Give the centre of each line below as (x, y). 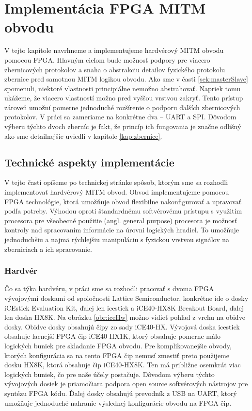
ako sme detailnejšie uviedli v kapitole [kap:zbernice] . (83, 136)
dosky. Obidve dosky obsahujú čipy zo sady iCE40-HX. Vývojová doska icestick (122, 326)
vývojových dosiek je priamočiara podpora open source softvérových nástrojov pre (126, 384)
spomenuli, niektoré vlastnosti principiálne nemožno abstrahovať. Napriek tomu (123, 88)
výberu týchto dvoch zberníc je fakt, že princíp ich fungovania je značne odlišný (123, 126)
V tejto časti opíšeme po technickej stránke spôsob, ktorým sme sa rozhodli (116, 182)
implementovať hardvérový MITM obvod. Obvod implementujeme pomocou (117, 192)
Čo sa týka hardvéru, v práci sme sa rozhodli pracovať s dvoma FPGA (109, 288)
